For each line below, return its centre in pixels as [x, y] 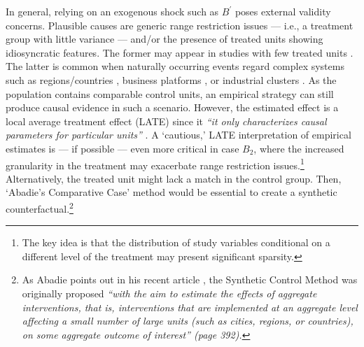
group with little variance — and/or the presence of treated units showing [164, 39]
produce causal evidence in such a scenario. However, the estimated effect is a [172, 107]
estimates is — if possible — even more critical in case [122, 148]
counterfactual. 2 [40, 207]
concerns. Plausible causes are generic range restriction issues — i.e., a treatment [180, 25]
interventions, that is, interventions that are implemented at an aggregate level [190, 307]
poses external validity [283, 11]
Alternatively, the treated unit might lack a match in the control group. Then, [174, 178]
